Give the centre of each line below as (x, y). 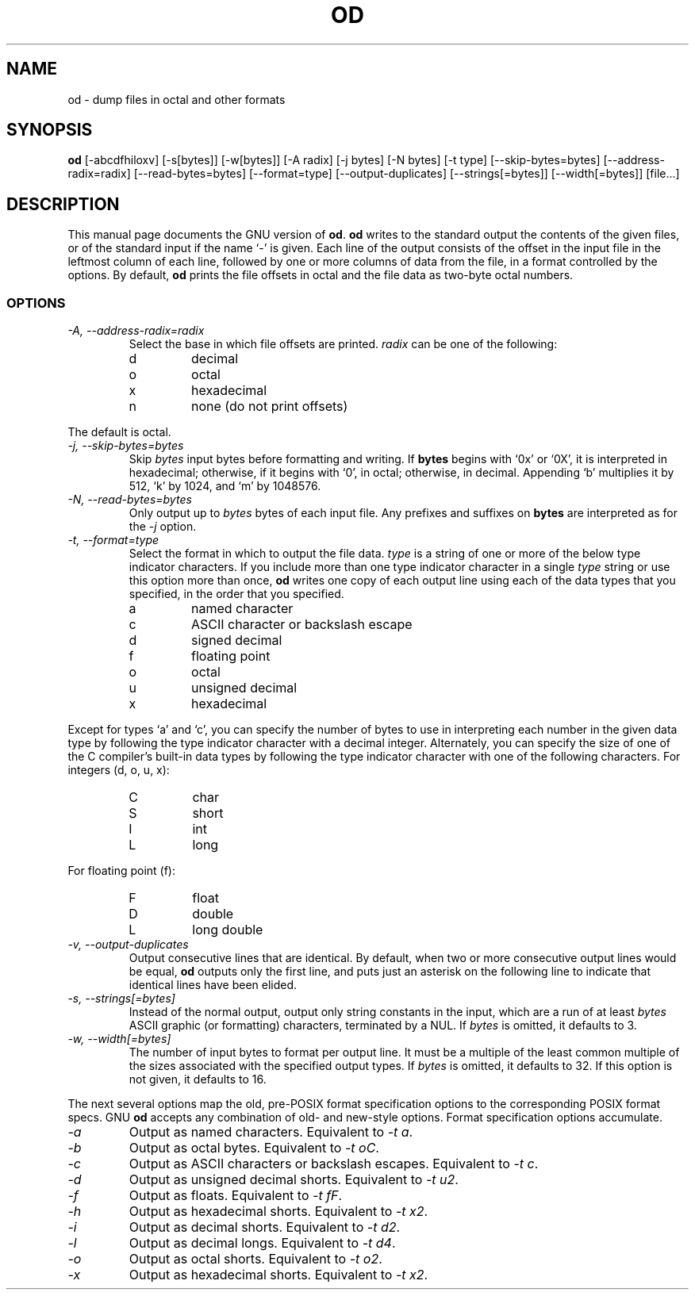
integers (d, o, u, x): (119, 770)
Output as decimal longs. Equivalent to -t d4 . (262, 1243)
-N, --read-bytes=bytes (130, 500)
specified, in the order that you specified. (236, 594)
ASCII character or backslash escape (302, 625)
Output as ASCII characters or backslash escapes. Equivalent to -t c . (334, 1164)
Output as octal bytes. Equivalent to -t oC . (254, 1148)
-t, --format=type (113, 540)
